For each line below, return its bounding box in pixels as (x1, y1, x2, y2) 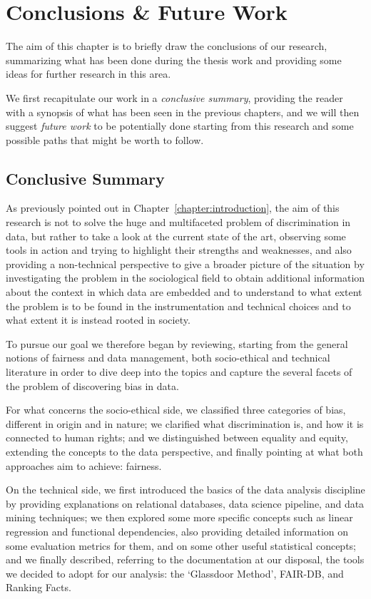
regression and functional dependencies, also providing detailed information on (6, 523, 349, 538)
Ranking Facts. (6, 580, 71, 595)
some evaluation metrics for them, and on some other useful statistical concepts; (6, 538, 356, 553)
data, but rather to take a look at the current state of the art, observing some (6, 228, 346, 243)
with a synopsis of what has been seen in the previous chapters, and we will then (6, 104, 360, 119)
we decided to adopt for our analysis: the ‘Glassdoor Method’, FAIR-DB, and (6, 565, 344, 580)
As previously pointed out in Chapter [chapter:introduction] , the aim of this (6, 200, 340, 215)
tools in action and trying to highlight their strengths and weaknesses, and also (6, 242, 352, 257)
